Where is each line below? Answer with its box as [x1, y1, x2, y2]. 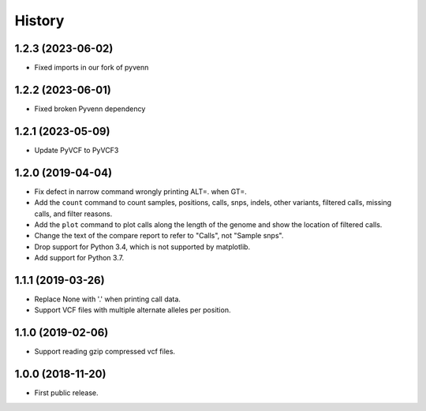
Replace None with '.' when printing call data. [34, 294, 181, 304]
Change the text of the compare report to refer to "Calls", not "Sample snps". [34, 231, 284, 241]
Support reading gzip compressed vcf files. [34, 347, 176, 357]
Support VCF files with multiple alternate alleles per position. [34, 305, 231, 315]
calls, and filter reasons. [34, 209, 113, 219]
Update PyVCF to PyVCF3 [34, 145, 119, 155]
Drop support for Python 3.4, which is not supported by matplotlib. [34, 241, 251, 252]
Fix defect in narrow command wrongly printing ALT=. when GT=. [34, 186, 248, 196]
